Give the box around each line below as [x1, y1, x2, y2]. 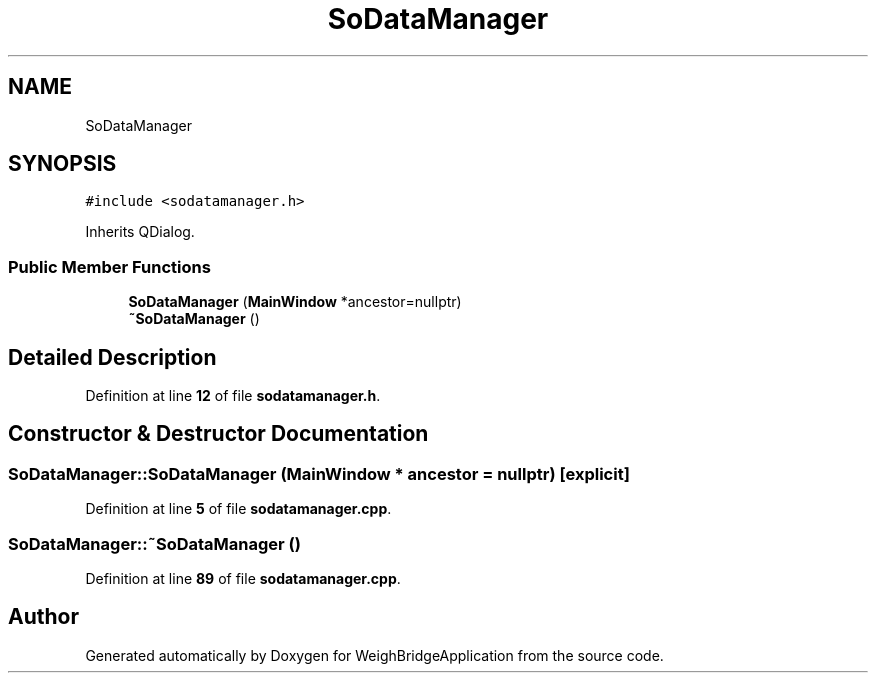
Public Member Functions [8, 256, 211, 277]
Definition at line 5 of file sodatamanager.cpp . [85, 500, 392, 518]
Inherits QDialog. [85, 223, 195, 241]
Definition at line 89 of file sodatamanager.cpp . [85, 570, 401, 587]
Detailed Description [8, 344, 217, 370]
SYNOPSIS [8, 151, 117, 177]
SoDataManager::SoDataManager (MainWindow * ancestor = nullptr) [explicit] [8, 463, 630, 484]
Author [8, 604, 79, 630]
